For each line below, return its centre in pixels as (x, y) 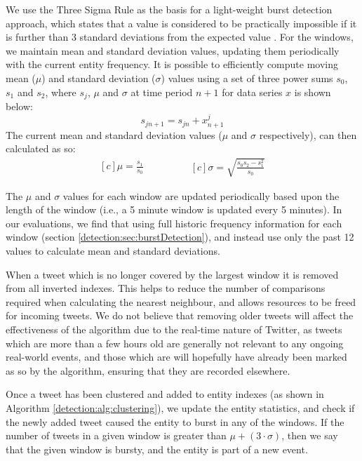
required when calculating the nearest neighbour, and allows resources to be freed (181, 301)
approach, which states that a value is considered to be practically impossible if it (181, 23)
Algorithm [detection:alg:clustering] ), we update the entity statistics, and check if (180, 407)
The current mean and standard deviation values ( (114, 134)
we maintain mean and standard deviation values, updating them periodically (173, 50)
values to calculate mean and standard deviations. (113, 250)
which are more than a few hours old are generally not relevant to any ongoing (175, 343)
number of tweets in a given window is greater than (116, 435)
